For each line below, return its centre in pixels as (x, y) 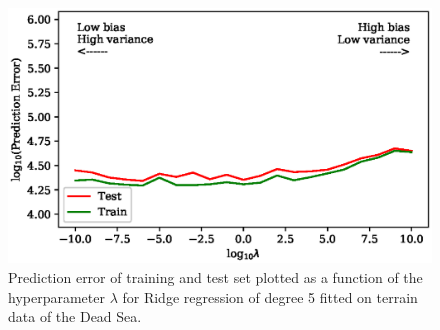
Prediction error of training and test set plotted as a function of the (215, 277)
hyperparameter (56, 296)
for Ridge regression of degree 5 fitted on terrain (270, 296)
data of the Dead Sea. (75, 316)
